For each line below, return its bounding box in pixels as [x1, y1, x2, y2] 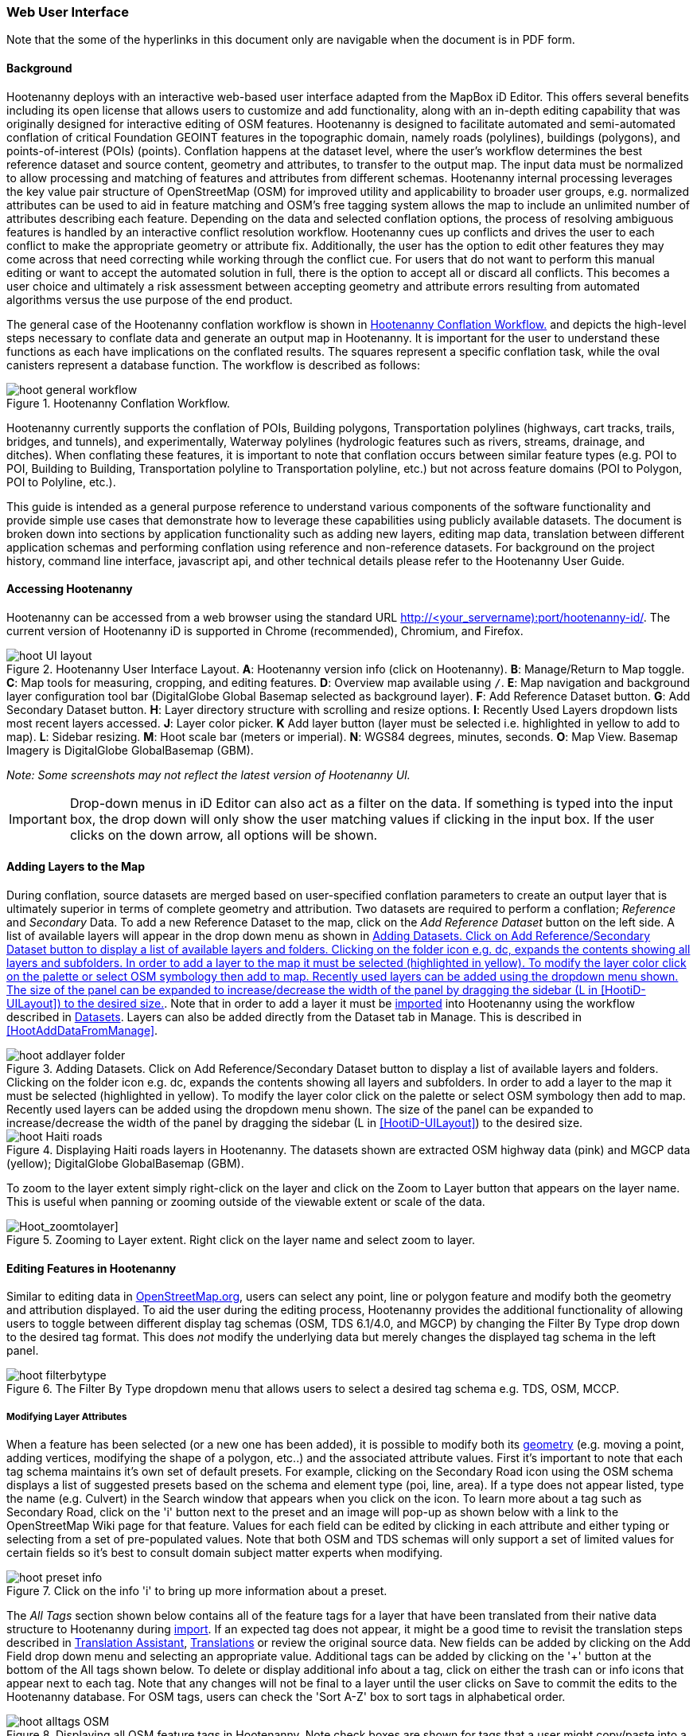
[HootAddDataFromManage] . [6, 1024, 158, 1038]
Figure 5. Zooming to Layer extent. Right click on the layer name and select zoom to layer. [6, 1233, 476, 1247]
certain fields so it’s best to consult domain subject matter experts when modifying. [6, 1546, 443, 1560]
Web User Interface [6, 4, 129, 20]
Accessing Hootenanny [6, 582, 133, 596]
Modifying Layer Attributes [6, 1410, 127, 1422]
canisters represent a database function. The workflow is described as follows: [6, 357, 421, 372]
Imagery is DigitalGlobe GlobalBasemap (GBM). [6, 743, 254, 757]
